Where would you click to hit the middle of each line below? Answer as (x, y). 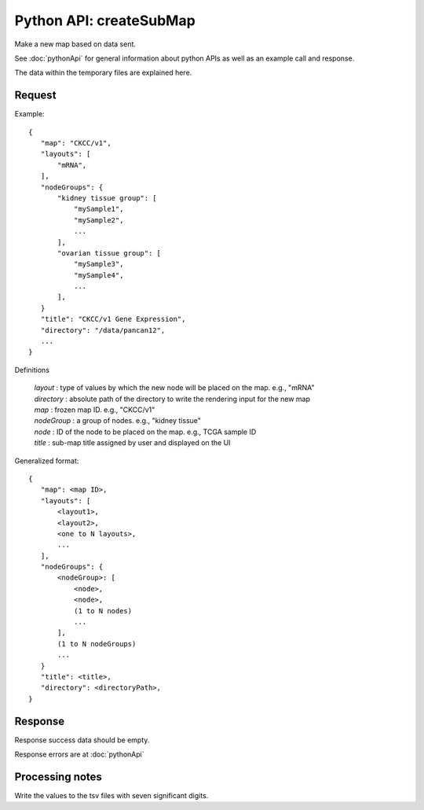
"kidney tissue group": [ (107, 198)
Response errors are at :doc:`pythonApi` (79, 754)
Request (35, 96)
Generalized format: (47, 461)
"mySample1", (99, 209)
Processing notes (58, 777)
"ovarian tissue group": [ (109, 253)
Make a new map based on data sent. (75, 44)
